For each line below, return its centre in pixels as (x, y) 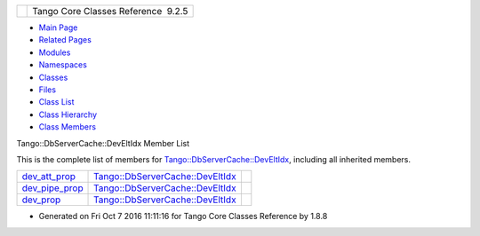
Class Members (68, 127)
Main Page (58, 28)
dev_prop (41, 200)
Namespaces (63, 65)
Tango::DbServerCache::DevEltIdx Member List (103, 143)
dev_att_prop (48, 177)
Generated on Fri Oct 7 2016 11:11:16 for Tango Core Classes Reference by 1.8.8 (183, 216)
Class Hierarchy (68, 114)
